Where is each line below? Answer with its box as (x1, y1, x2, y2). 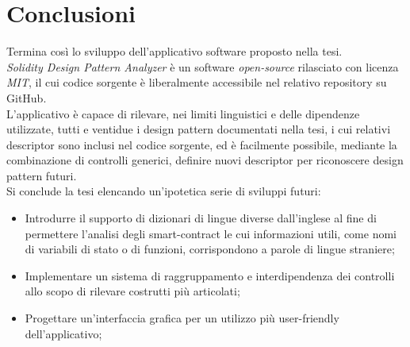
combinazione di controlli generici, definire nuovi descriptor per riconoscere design (6, 152, 404, 168)
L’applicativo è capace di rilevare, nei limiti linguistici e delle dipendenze (6, 105, 360, 121)
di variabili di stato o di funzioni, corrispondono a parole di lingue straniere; (25, 241, 395, 257)
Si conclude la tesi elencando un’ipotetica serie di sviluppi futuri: (6, 183, 321, 199)
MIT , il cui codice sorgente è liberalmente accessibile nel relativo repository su (6, 74, 387, 91)
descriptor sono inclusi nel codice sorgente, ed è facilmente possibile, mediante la (6, 136, 397, 152)
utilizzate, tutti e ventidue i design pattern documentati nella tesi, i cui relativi (6, 121, 391, 137)
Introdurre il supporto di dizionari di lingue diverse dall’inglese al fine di (25, 210, 377, 226)
